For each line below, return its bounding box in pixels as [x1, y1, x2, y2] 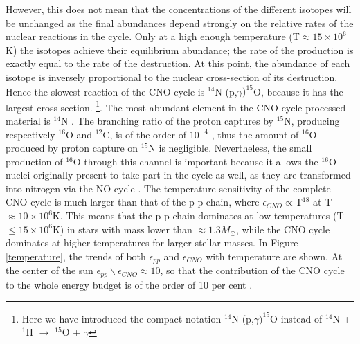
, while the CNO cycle [235, 221, 330, 236]
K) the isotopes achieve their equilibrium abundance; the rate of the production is [6, 42, 354, 57]
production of [6, 154, 63, 168]
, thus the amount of [211, 127, 299, 141]
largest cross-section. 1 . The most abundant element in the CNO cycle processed [6, 98, 346, 114]
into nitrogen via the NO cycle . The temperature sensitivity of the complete [6, 181, 331, 195]
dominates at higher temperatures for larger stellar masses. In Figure [6, 235, 298, 250]
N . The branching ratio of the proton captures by [60, 113, 274, 127]
